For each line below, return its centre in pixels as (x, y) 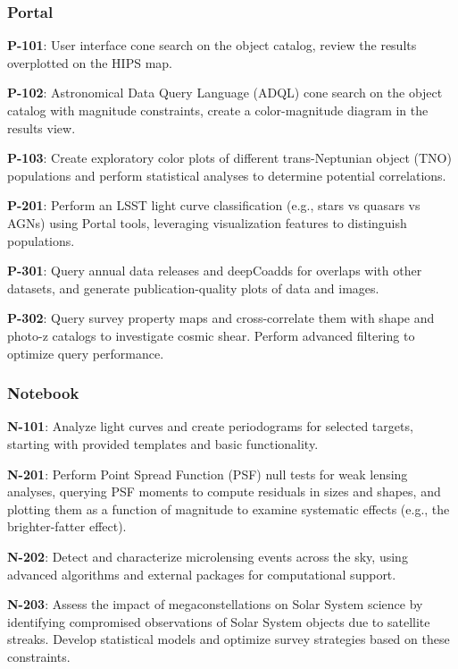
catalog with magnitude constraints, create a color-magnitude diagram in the (218, 110)
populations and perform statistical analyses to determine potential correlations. (227, 175)
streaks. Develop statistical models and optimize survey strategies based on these (229, 639)
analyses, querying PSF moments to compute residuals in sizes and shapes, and (224, 491)
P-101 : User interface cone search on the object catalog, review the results (212, 45)
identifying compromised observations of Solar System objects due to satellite (219, 621)
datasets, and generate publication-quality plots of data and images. (193, 288)
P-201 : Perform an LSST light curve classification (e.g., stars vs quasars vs (214, 205)
